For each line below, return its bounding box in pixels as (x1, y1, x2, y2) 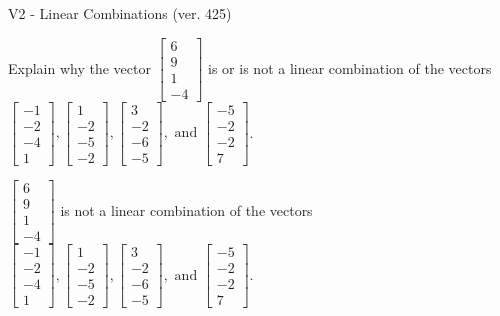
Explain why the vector (8, 57, 151, 78)
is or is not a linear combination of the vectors (208, 57, 492, 78)
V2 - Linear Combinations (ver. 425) (8, 3, 232, 23)
